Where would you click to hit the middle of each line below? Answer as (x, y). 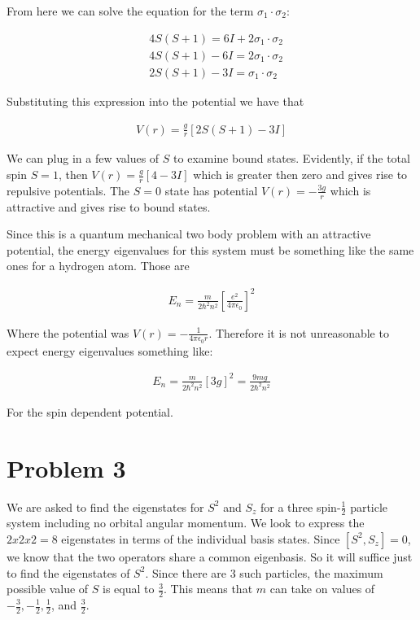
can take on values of (322, 589)
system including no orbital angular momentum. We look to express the (186, 523)
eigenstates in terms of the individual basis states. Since (201, 538)
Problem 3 (66, 467)
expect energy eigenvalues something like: (110, 350)
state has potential (211, 190)
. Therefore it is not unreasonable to (299, 332)
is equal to (129, 589)
